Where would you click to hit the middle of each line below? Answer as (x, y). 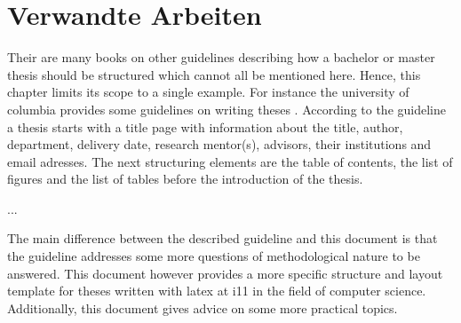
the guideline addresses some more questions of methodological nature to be (214, 256)
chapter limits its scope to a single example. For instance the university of (208, 92)
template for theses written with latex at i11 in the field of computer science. (217, 291)
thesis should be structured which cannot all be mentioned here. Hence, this (214, 74)
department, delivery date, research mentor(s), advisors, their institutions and (219, 144)
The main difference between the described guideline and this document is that (223, 238)
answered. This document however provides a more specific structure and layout (225, 273)
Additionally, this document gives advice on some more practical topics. (203, 307)
